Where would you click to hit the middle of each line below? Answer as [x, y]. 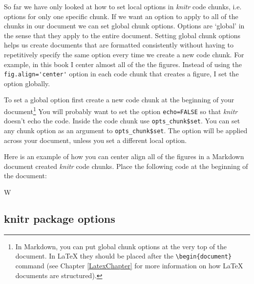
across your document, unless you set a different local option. [95, 140]
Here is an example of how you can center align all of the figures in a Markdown [124, 156]
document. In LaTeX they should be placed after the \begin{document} [124, 256]
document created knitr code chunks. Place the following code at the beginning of [126, 166]
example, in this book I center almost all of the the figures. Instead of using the [123, 64]
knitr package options [60, 218]
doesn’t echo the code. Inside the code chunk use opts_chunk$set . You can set [122, 121]
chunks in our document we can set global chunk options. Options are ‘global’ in [124, 26]
